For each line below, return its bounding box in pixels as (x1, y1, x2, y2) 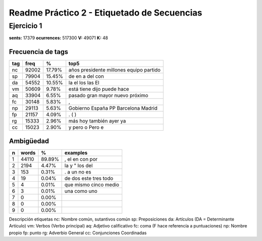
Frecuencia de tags (9, 48, 68, 56)
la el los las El (68, 79, 99, 86)
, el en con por (65, 155, 98, 162)
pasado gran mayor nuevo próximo (68, 92, 148, 99)
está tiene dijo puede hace (68, 86, 130, 92)
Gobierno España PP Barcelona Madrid (68, 105, 158, 112)
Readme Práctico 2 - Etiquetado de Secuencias (9, 7, 202, 18)
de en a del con (68, 73, 104, 80)
